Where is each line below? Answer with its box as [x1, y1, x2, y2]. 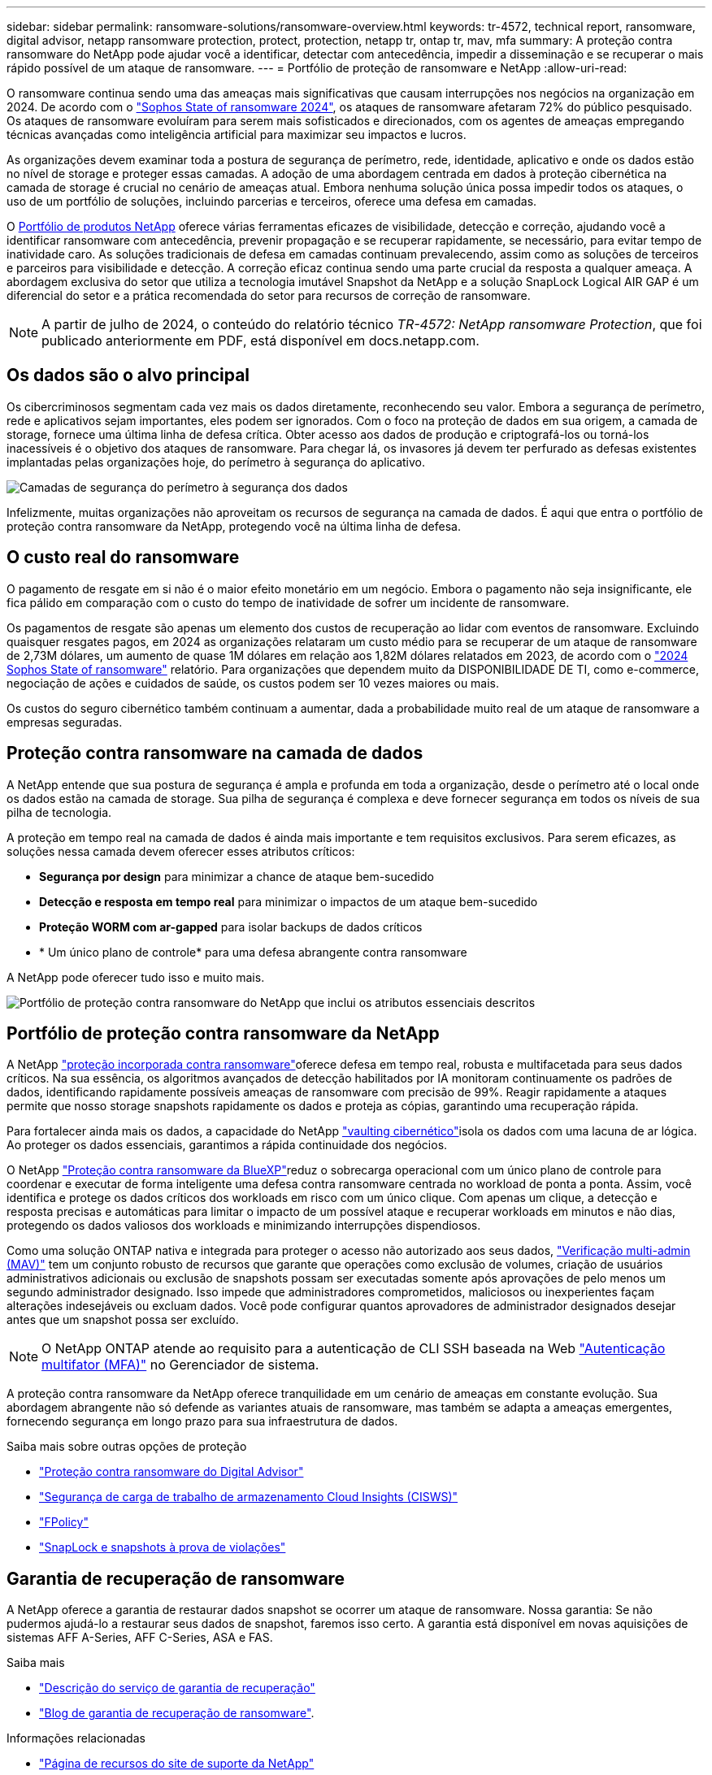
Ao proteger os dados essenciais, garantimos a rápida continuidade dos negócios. [7, 1138, 448, 1152]
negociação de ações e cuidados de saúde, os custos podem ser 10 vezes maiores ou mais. [7, 675, 500, 690]
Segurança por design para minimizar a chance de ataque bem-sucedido [39, 869, 434, 883]
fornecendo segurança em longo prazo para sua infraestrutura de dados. [7, 1414, 398, 1429]
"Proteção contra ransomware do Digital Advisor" [39, 1465, 304, 1479]
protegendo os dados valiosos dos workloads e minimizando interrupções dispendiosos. [7, 1218, 481, 1233]
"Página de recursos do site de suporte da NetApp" [39, 1756, 315, 1771]
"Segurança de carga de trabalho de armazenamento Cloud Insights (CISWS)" [39, 1490, 458, 1504]
